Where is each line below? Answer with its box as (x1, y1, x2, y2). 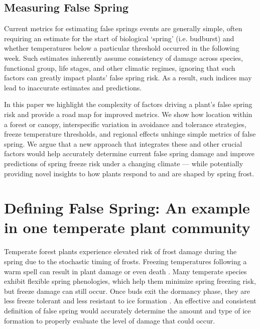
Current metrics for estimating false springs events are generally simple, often (4, 23, 242, 34)
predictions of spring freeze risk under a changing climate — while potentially (4, 158, 243, 168)
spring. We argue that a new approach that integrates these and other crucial (4, 138, 242, 149)
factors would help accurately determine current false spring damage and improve (4, 148, 255, 159)
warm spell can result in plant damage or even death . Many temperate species (4, 266, 247, 276)
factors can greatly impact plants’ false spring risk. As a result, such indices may (4, 72, 252, 83)
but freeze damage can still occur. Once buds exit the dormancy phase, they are (4, 285, 250, 296)
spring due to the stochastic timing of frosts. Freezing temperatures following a (4, 256, 247, 267)
